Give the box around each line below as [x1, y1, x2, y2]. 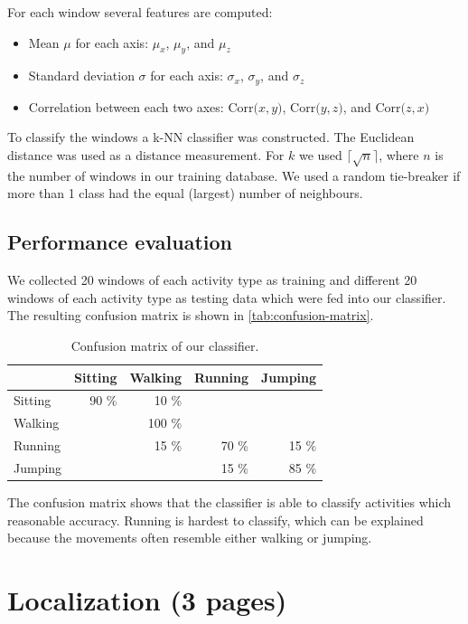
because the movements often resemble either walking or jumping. [7, 528, 372, 547]
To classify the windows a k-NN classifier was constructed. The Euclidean [7, 128, 415, 147]
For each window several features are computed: [7, 3, 273, 21]
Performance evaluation [7, 228, 233, 256]
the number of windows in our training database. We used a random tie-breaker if [7, 165, 461, 184]
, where [379, 146, 419, 165]
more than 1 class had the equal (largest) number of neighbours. [7, 184, 363, 203]
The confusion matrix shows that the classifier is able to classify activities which [7, 493, 452, 512]
